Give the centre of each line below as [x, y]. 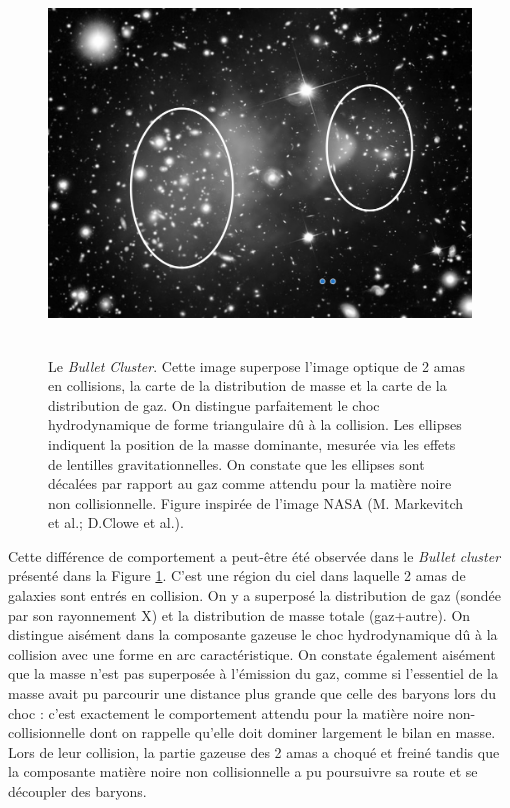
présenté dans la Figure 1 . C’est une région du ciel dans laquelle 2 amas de [237, 575]
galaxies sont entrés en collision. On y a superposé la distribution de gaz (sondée [255, 595]
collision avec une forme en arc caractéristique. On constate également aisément [252, 653]
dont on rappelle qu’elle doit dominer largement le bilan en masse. [292, 732]
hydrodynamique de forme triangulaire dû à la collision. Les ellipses [255, 424]
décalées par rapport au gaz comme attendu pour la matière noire [250, 483]
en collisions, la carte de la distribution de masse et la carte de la [247, 385]
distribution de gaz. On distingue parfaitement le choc [214, 404]
